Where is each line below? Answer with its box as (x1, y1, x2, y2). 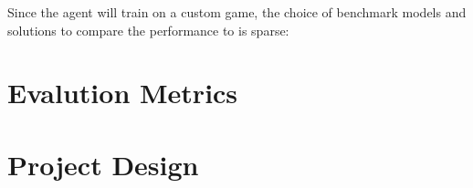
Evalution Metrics (7, 74, 238, 111)
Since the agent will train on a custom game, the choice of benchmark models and (7, 3, 467, 21)
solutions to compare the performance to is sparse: (7, 20, 289, 39)
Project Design (7, 145, 199, 183)
